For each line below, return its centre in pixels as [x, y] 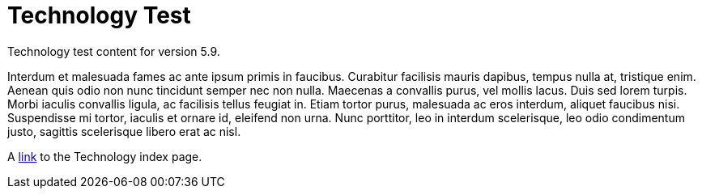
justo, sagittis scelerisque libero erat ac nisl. [124, 131]
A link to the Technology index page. [105, 156]
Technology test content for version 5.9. [114, 51]
